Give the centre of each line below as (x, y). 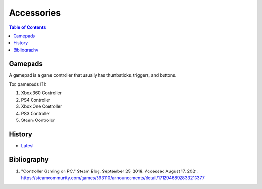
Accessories (35, 13)
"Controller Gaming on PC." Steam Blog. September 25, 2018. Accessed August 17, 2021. (110, 171)
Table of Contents (27, 27)
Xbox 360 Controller (41, 93)
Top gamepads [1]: (28, 84)
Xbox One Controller (41, 106)
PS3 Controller (36, 113)
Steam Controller (38, 120)
